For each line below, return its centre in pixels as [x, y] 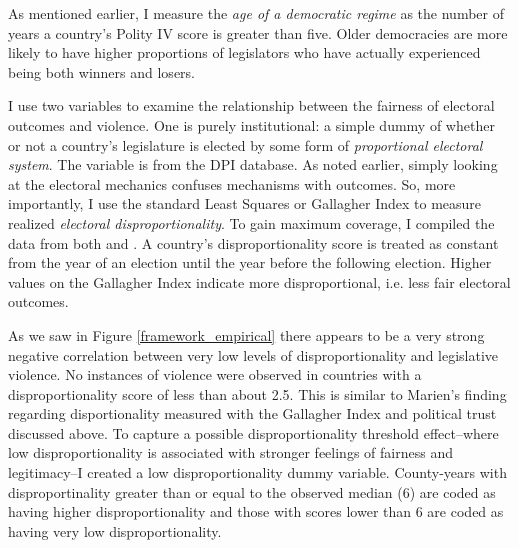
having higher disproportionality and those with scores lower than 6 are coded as [256, 511]
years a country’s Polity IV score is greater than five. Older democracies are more [258, 32]
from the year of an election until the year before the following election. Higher [250, 262]
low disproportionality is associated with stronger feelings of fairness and [230, 452]
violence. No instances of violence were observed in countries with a [215, 374]
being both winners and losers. [101, 71]
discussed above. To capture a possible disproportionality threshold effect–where [253, 432]
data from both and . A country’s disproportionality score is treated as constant [253, 242]
